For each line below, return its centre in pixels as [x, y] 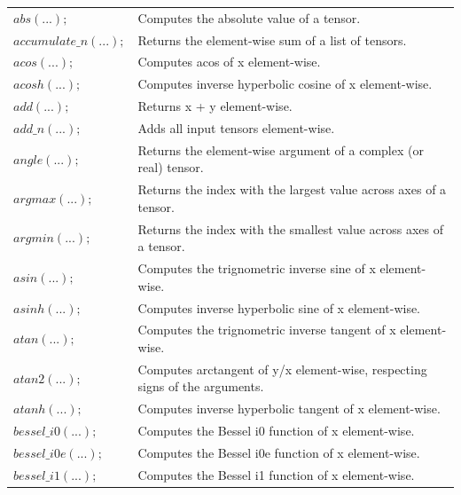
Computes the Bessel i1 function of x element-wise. [276, 474]
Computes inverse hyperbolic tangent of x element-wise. [289, 409]
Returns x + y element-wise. [215, 106]
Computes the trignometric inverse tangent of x [267, 330]
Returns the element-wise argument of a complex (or [281, 149]
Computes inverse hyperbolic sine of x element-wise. [279, 307]
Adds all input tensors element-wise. [236, 127]
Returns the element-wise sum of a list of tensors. [272, 39]
